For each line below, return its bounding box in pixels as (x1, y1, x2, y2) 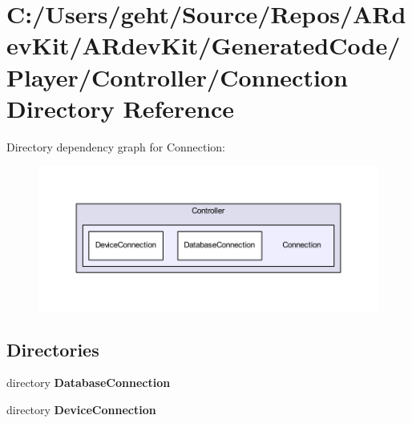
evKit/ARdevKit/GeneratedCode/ (6, 29, 401, 62)
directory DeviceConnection (6, 401, 156, 418)
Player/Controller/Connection (6, 60, 348, 93)
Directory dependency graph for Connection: (6, 138, 225, 155)
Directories (6, 336, 99, 361)
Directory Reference (6, 91, 235, 124)
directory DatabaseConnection (6, 374, 171, 391)
